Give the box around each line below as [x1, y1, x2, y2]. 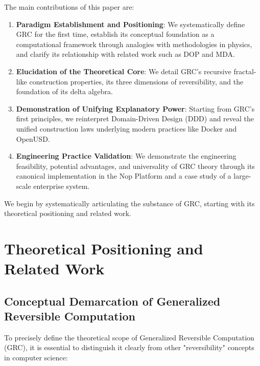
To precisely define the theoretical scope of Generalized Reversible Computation [4, 332, 254, 342]
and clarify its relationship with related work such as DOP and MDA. [16, 49, 235, 59]
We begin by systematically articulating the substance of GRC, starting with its [4, 198, 255, 208]
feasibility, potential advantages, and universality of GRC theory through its [16, 160, 255, 171]
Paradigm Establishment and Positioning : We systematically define [16, 18, 245, 29]
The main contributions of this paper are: [4, 2, 134, 12]
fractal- [233, 66, 256, 76]
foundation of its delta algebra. [16, 86, 113, 97]
